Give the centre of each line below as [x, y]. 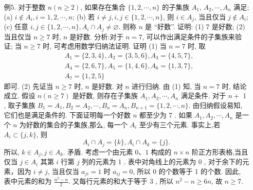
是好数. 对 [107, 86]
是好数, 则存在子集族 [105, 95]
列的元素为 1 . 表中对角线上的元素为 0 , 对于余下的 [162, 162]
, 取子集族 [20, 105]
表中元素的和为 [28, 181]
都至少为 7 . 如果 [166, 115]
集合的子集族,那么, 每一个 [87, 125]
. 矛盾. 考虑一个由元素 [98, 151]
